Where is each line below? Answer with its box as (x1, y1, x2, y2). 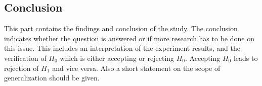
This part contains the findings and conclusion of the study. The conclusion (4, 23, 238, 34)
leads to (233, 52, 258, 63)
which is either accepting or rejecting (60, 52, 174, 63)
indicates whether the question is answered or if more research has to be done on (4, 33, 254, 43)
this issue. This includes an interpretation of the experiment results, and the (4, 43, 240, 53)
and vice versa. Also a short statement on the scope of (52, 62, 221, 73)
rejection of (4, 62, 39, 73)
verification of (4, 52, 47, 63)
